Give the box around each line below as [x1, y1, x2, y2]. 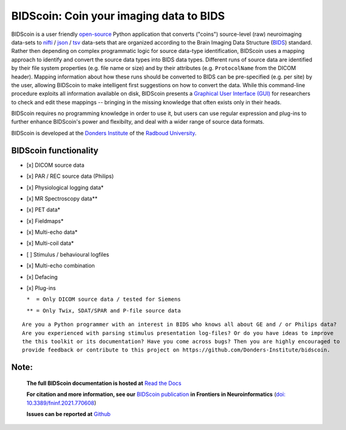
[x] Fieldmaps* [26, 217, 64, 225]
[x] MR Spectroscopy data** [26, 195, 97, 202]
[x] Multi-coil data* [26, 239, 74, 247]
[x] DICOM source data [26, 161, 85, 169]
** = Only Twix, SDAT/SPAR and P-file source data [26, 307, 181, 314]
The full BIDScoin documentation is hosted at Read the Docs [26, 379, 182, 387]
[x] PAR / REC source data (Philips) [26, 172, 114, 180]
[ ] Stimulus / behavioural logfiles [26, 250, 110, 258]
